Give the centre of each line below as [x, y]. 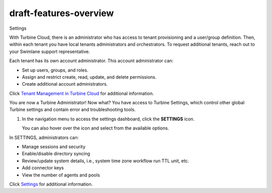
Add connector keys [43, 168]
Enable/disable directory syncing [56, 154]
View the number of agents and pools [61, 175]
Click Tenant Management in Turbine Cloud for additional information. [82, 93]
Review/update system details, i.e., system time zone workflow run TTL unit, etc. [106, 161]
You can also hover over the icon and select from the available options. [95, 128]
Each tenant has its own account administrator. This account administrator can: [91, 61]
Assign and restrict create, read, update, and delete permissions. [89, 77]
